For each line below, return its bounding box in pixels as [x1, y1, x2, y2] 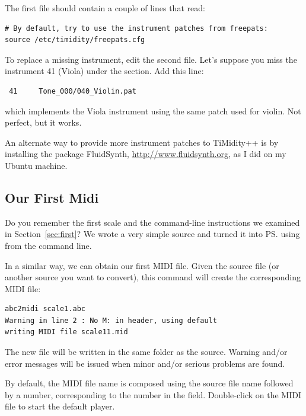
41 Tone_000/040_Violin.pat [9, 87, 136, 95]
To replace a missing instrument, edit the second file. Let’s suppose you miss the [5, 53, 297, 65]
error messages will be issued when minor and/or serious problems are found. [5, 357, 285, 369]
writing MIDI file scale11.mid [5, 328, 128, 337]
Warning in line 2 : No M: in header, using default [5, 316, 217, 325]
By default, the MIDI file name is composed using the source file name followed [5, 377, 294, 389]
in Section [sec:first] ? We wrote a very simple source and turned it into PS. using [5, 228, 300, 240]
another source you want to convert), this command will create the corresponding [5, 271, 301, 283]
